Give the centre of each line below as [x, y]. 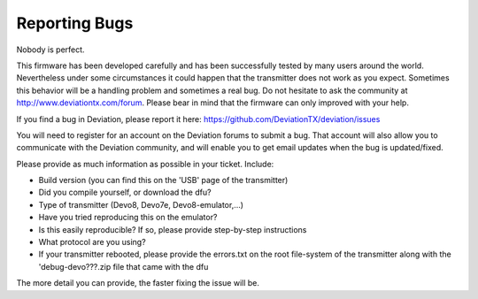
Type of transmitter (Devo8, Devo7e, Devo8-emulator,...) [141, 204]
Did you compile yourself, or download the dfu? [125, 192]
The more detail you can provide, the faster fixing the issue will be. [138, 283]
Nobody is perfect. [50, 50]
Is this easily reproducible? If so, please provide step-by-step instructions [173, 229]
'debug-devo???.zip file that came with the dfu [123, 266]
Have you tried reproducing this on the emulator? [128, 218]
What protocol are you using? [92, 242]
